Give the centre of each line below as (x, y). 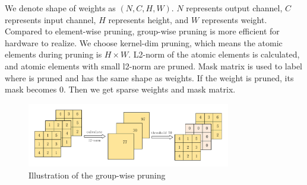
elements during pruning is (53, 54)
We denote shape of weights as (60, 8)
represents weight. (234, 19)
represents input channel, (50, 19)
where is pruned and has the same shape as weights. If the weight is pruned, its (149, 77)
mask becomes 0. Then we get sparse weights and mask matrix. (120, 89)
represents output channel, (234, 8)
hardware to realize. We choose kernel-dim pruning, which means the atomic (144, 42)
